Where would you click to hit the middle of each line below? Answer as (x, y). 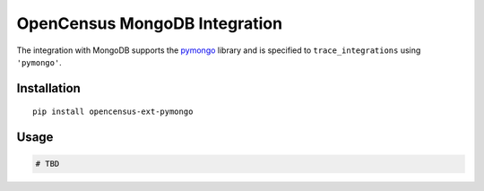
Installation (48, 88)
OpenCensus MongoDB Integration (149, 23)
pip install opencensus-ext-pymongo (113, 112)
